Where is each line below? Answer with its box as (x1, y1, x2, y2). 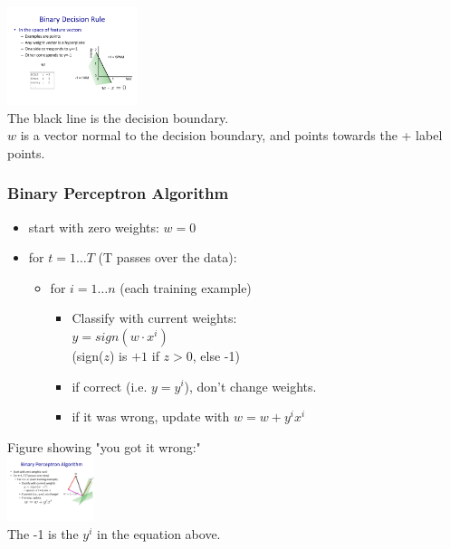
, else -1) (192, 345, 240, 364)
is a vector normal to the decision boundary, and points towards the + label (20, 126, 443, 145)
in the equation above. (96, 524, 221, 543)
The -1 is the (7, 524, 79, 543)
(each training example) (120, 278, 252, 297)
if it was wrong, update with (72, 407, 230, 426)
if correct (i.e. (72, 376, 148, 395)
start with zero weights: (28, 217, 159, 236)
